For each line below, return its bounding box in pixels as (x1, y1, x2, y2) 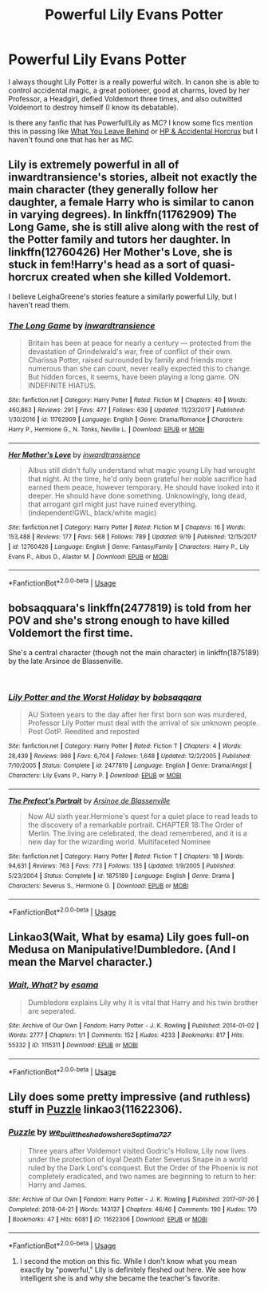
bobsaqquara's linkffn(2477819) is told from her (8, 602, 252, 615)
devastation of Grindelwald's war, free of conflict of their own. (27, 347, 233, 356)
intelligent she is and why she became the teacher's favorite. (19, 1273, 220, 1283)
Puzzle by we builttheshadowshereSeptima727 (8, 1126, 171, 1139)
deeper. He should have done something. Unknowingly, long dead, (27, 491, 247, 500)
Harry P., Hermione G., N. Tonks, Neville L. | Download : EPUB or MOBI (8, 426, 205, 434)
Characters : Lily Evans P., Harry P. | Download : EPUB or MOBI (8, 772, 182, 780)
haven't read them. (8, 300, 70, 309)
